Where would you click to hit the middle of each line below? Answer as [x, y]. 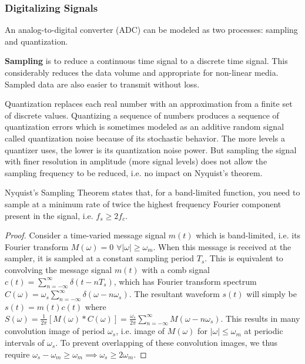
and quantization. [36, 41]
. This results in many [260, 318]
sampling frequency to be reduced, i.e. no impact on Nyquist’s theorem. [134, 172]
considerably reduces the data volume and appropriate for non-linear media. [142, 72]
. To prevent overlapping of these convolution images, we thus [167, 343]
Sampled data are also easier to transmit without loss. [102, 84]
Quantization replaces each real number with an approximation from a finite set [149, 104]
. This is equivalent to [244, 258]
